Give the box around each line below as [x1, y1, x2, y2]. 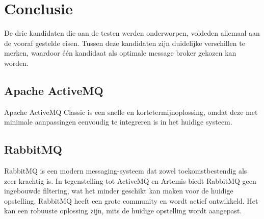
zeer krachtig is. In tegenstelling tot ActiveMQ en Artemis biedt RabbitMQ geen [4, 175, 256, 186]
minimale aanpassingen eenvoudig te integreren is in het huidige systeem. [4, 116, 232, 127]
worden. [4, 57, 29, 68]
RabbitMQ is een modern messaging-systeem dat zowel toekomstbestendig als [4, 165, 247, 176]
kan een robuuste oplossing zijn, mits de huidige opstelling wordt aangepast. [4, 205, 242, 216]
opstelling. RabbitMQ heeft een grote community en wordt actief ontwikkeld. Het [4, 195, 258, 206]
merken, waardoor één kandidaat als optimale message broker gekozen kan [4, 47, 236, 58]
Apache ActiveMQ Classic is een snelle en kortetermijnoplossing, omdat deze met [4, 106, 258, 117]
